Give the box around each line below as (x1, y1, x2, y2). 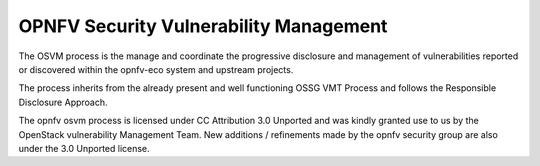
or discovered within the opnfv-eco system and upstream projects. (18, 63, 294, 75)
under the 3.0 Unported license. (18, 142, 150, 154)
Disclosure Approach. (18, 96, 109, 108)
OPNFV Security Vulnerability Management (18, 15, 388, 37)
